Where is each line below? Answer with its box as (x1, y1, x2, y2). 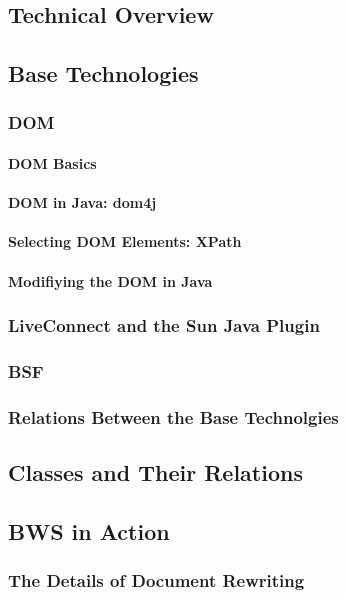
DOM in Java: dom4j (8, 192, 157, 213)
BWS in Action (8, 515, 170, 546)
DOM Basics (8, 153, 97, 173)
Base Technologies (8, 58, 199, 89)
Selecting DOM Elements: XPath (8, 231, 242, 252)
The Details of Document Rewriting (8, 568, 305, 593)
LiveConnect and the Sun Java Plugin (8, 313, 320, 338)
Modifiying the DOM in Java (8, 270, 213, 291)
